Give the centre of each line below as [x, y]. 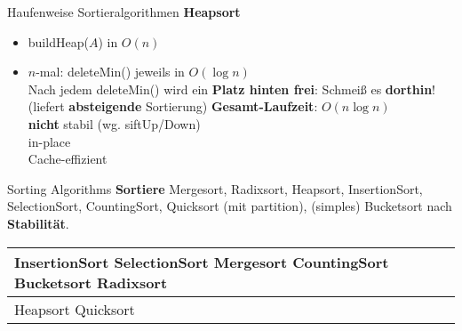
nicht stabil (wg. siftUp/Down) [114, 123]
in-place [49, 141]
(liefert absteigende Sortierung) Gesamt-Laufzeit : [173, 106]
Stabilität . [38, 223]
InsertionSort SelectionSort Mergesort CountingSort [202, 262]
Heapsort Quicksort [75, 309]
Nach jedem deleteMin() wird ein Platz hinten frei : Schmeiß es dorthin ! [231, 89]
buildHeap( [58, 41]
